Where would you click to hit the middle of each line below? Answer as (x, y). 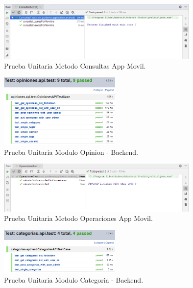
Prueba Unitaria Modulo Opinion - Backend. (71, 152)
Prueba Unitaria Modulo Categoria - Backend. (74, 279)
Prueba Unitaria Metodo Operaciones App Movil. (78, 218)
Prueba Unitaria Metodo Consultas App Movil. (75, 65)
